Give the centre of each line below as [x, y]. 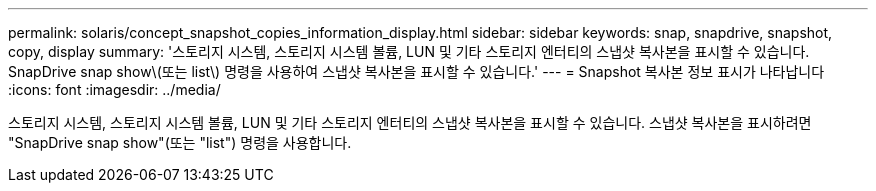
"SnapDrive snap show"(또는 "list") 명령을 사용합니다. [180, 142]
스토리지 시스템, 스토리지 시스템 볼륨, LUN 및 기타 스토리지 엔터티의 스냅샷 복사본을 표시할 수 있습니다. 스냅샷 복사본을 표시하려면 [410, 122]
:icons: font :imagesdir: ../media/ [114, 89]
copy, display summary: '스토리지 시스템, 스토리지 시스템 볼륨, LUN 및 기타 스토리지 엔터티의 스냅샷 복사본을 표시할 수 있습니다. [409, 51]
